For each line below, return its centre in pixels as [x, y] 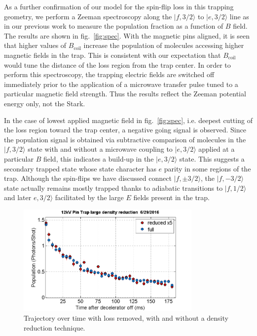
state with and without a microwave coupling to [100, 149]
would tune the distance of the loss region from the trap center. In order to [117, 64]
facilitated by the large [89, 197]
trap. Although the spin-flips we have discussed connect [88, 178]
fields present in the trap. [172, 197]
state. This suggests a [212, 158]
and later [18, 197]
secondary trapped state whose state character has [80, 168]
